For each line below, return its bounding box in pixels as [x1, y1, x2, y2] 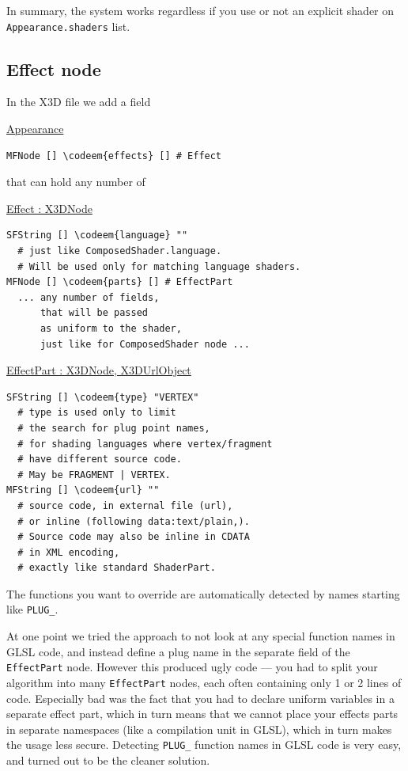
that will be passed [40, 307, 148, 319]
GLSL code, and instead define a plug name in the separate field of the [6, 643, 350, 659]
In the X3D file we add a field [6, 93, 151, 110]
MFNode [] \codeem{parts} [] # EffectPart [6, 276, 233, 288]
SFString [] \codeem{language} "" [6, 230, 188, 241]
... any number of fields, [17, 291, 160, 303]
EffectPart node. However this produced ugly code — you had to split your [6, 659, 378, 675]
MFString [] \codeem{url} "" [6, 484, 160, 496]
